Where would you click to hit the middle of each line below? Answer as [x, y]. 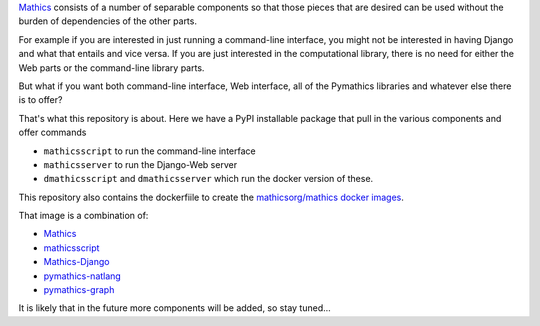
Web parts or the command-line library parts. [111, 67]
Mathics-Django [76, 262]
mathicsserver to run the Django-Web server [140, 164]
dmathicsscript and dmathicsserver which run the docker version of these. [208, 179]
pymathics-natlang [82, 276]
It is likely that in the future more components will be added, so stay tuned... [175, 308]
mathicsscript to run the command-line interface [149, 151]
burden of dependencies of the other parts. [107, 21]
